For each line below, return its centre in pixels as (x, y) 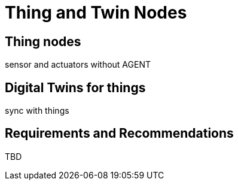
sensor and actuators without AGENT (78, 65)
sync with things (37, 111)
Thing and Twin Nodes (96, 13)
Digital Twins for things (75, 87)
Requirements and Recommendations (119, 134)
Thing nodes (43, 41)
